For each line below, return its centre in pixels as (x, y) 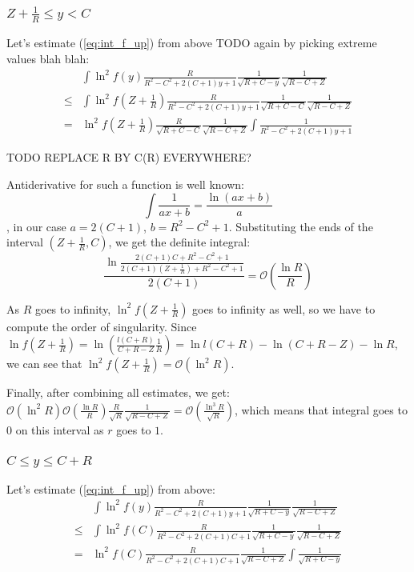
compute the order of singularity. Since (102, 326)
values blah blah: (48, 58)
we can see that (44, 364)
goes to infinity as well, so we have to (284, 308)
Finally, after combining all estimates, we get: (118, 392)
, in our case (36, 226)
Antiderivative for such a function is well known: (125, 184)
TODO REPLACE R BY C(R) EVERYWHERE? (129, 156)
